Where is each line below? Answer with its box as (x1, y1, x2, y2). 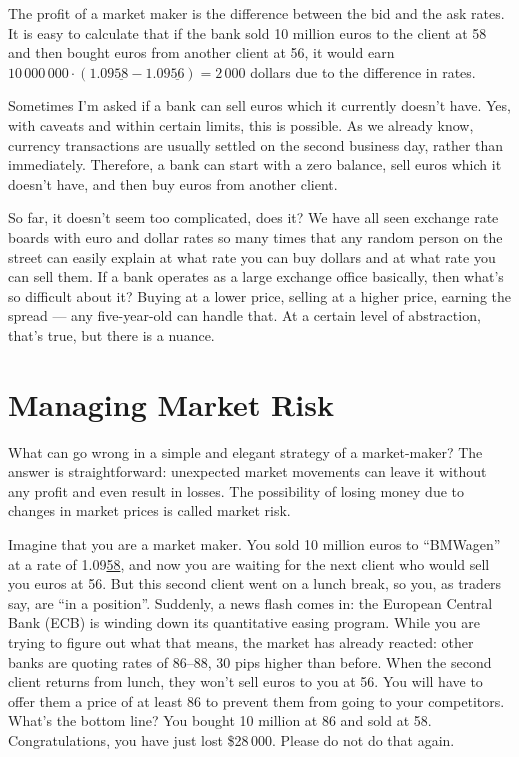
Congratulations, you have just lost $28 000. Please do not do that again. (8, 729, 455, 750)
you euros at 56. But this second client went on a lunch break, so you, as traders (8, 573, 502, 594)
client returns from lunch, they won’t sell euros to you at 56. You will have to (8, 671, 483, 692)
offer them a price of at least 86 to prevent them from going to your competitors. (8, 690, 505, 711)
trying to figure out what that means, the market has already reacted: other (8, 631, 474, 652)
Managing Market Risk (8, 383, 334, 424)
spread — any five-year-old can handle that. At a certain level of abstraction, (8, 305, 481, 326)
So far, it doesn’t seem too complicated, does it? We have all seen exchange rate (8, 207, 499, 228)
